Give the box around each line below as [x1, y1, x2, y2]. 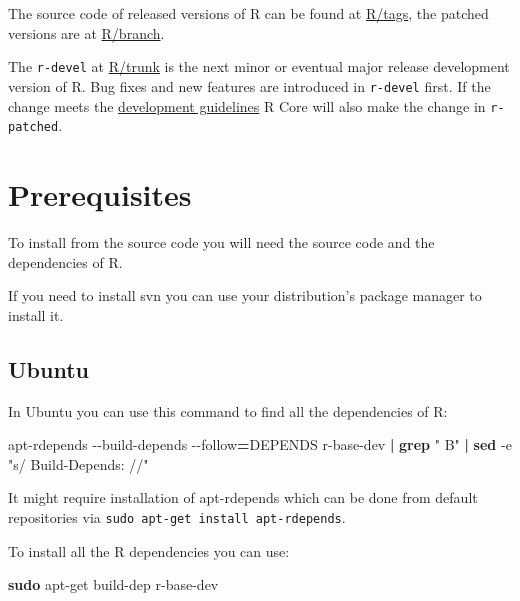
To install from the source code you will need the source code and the [8, 231, 435, 252]
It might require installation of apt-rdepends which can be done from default [8, 487, 478, 508]
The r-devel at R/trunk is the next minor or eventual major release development [8, 56, 510, 77]
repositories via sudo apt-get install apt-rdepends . [8, 506, 346, 527]
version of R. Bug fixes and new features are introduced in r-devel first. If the [8, 75, 491, 96]
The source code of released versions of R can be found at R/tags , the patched [8, 3, 489, 23]
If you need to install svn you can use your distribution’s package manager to [8, 285, 482, 306]
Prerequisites [8, 174, 192, 214]
